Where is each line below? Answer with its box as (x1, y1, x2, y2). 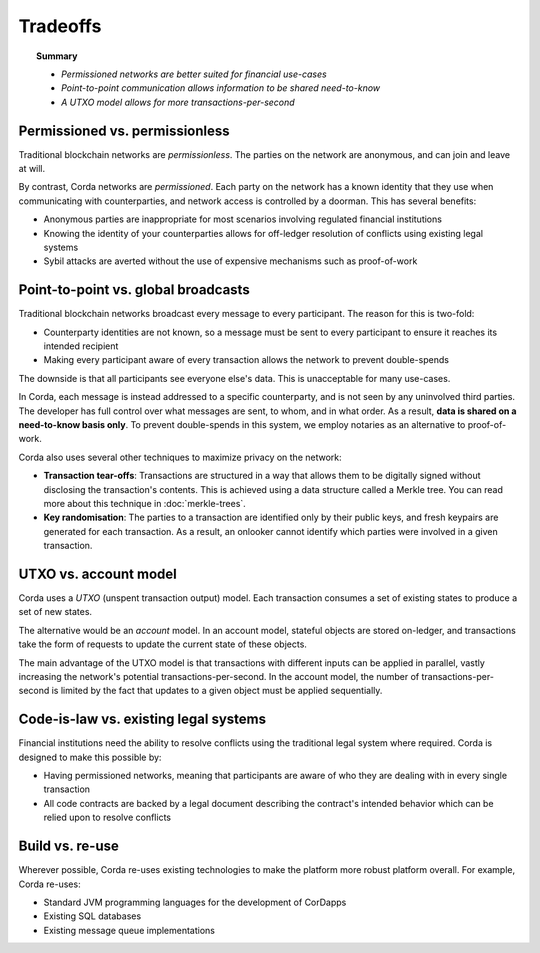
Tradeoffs (18, 15, 102, 37)
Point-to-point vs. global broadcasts (18, 281, 250, 299)
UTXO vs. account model (18, 565, 177, 582)
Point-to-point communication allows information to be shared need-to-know (61, 82, 381, 94)
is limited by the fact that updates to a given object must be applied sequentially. (51, 685, 383, 697)
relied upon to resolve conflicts (43, 811, 172, 824)
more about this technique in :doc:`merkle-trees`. (43, 497, 247, 509)
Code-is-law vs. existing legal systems (18, 711, 267, 728)
